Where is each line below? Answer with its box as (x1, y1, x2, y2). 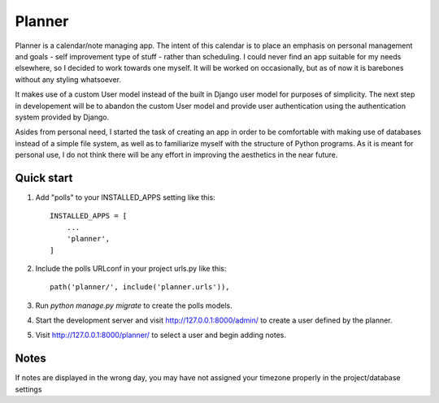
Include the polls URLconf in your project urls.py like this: (35, 263, 227, 273)
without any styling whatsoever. (15, 74, 122, 84)
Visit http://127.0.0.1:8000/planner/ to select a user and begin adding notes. (35, 330, 286, 340)
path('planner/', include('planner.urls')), (50, 283, 231, 292)
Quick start (15, 171, 73, 184)
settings (15, 384, 42, 394)
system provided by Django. (15, 112, 110, 122)
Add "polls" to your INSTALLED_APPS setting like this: (35, 192, 215, 202)
